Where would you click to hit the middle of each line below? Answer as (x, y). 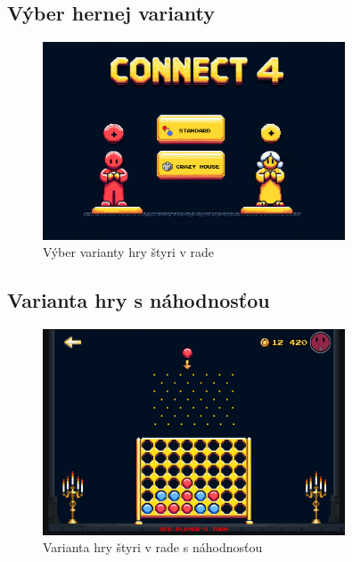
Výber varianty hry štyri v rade (129, 252)
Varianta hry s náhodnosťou (139, 300)
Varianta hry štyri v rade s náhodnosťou (153, 547)
